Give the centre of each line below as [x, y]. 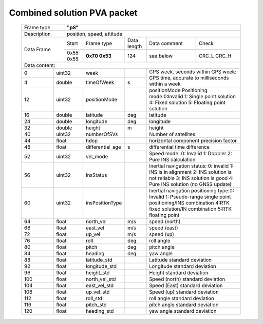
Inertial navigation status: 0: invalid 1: [191, 166]
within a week [165, 84]
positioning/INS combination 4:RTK [189, 202]
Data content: [40, 65]
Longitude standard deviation [182, 266]
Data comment [166, 43]
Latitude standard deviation [180, 260]
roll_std [94, 298]
